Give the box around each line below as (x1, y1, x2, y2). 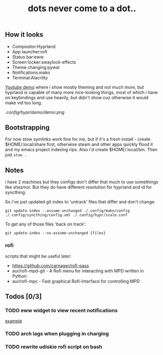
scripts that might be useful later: (5, 253, 72, 259)
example (5, 318, 22, 324)
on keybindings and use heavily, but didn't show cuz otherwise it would (5, 94, 149, 100)
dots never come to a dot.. (27, 3, 137, 14)
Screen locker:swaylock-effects (12, 59, 77, 65)
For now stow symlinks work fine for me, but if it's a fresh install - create (5, 136, 151, 142)
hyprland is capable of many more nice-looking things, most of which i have (5, 89, 158, 95)
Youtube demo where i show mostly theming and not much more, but (5, 84, 144, 90)
